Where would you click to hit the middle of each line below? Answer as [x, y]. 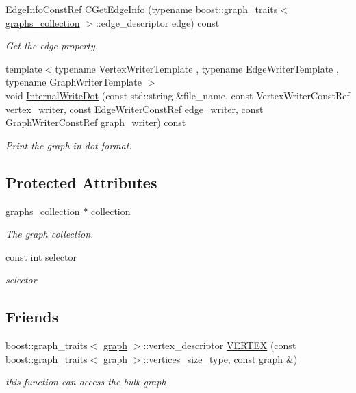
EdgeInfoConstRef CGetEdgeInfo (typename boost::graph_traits [142, 9]
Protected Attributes [81, 182]
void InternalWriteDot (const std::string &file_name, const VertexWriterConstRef [178, 95]
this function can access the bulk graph [86, 382]
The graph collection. [50, 234]
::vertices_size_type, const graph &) [220, 358]
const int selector [41, 256]
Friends [32, 317]
